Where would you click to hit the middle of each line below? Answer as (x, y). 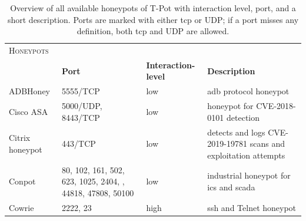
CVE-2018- (276, 106)
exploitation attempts (246, 155)
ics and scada (231, 187)
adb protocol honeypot (248, 91)
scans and (267, 144)
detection (243, 117)
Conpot (22, 181)
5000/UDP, (82, 106)
